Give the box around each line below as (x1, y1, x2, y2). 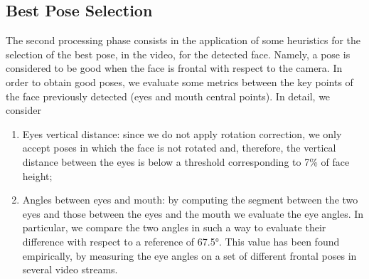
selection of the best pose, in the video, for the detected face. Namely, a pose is (6, 46, 351, 61)
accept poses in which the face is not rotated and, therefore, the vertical (22, 140, 336, 155)
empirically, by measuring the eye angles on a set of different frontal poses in (22, 248, 357, 263)
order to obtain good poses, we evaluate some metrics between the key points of (6, 74, 353, 89)
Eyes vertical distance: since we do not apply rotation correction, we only (22, 126, 342, 141)
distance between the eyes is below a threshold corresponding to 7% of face (22, 154, 350, 169)
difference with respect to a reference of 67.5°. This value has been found (22, 233, 340, 248)
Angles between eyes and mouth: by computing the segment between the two (22, 192, 358, 207)
